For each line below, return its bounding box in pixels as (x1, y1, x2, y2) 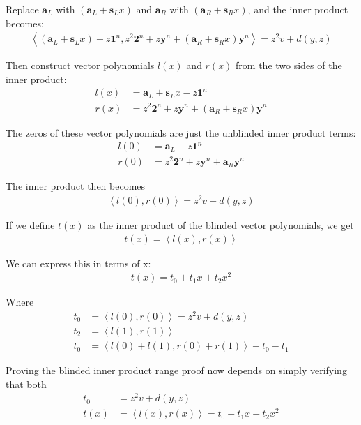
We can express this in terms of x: (6, 255, 151, 270)
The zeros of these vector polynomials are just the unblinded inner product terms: (6, 125, 356, 140)
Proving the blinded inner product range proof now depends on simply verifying (6, 363, 347, 378)
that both (6, 376, 47, 391)
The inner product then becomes (6, 179, 146, 193)
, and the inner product (247, 2, 348, 16)
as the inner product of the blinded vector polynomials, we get (87, 217, 354, 232)
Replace (6, 2, 39, 16)
